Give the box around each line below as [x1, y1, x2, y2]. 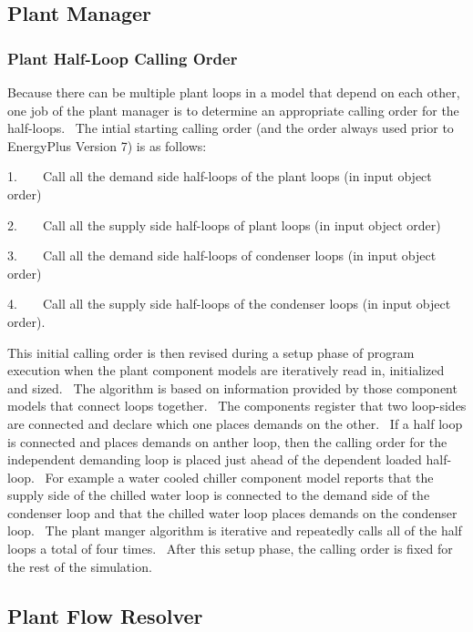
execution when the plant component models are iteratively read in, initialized [7, 361, 445, 380]
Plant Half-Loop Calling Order [7, 46, 238, 69]
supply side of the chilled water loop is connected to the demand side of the [7, 485, 430, 505]
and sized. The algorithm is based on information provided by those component [7, 378, 458, 397]
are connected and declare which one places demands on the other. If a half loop [7, 413, 463, 433]
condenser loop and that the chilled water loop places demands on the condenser [7, 503, 458, 522]
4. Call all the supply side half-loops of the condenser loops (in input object [7, 294, 451, 313]
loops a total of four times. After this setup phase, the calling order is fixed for [7, 539, 453, 558]
